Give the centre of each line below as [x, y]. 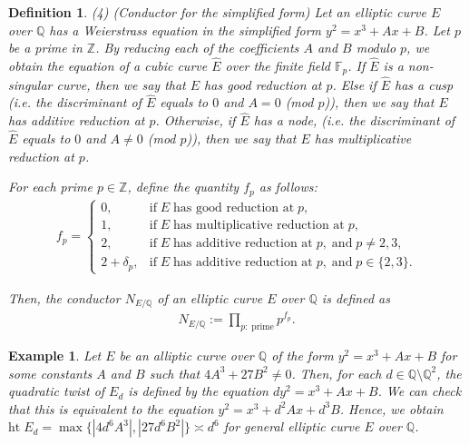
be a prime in [45, 48]
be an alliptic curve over [186, 356]
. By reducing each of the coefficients [197, 48]
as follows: [288, 187]
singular [30, 84]
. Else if [354, 84]
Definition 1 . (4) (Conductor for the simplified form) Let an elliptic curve [217, 12]
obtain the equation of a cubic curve [108, 65]
